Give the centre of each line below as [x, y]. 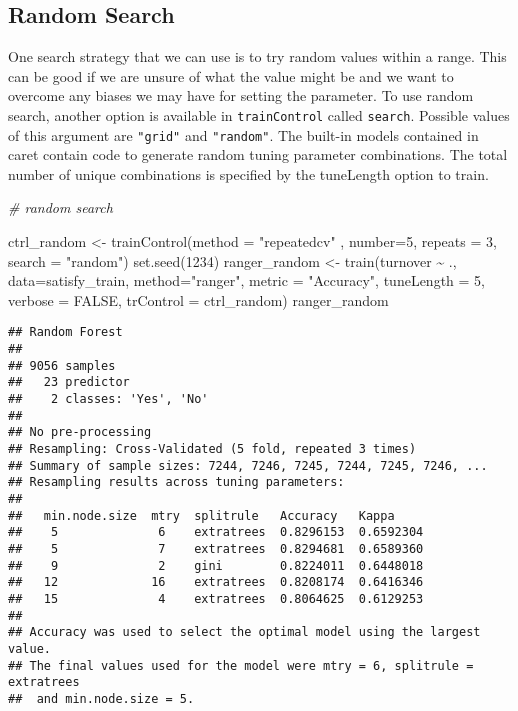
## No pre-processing [80, 432]
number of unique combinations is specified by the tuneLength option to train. [248, 173]
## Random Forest [65, 332]
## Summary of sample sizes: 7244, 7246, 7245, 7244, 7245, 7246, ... [248, 465]
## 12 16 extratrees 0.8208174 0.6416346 [216, 582]
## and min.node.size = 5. [101, 698]
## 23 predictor [69, 382]
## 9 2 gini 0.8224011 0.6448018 [216, 565]
